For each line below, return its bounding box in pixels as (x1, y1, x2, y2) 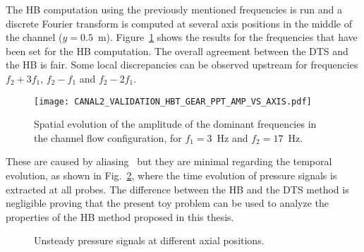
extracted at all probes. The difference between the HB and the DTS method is (6, 181, 349, 196)
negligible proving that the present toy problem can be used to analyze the (6, 196, 329, 210)
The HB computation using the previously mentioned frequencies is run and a (6, 2, 343, 16)
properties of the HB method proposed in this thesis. (6, 209, 234, 224)
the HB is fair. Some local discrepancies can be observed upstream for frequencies (6, 57, 358, 72)
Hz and (217, 130, 248, 145)
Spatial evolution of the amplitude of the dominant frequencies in (34, 116, 317, 131)
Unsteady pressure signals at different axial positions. (34, 233, 265, 248)
